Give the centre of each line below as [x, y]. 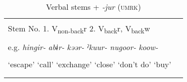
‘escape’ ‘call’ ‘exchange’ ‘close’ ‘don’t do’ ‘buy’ [90, 64]
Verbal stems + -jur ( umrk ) [93, 7]
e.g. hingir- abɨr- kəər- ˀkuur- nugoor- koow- [83, 47]
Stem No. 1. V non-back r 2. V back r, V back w [79, 29]
